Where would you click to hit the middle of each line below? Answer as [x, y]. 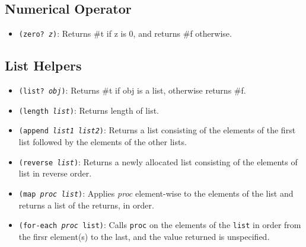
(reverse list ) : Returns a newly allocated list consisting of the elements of [158, 161]
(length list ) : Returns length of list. [89, 110]
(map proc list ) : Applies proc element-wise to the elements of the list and [156, 193]
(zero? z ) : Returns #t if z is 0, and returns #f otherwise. [125, 33]
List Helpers [43, 65]
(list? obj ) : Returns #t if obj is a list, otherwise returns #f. [132, 90]
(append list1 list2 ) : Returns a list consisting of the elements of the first [157, 130]
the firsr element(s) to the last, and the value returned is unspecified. [144, 236]
